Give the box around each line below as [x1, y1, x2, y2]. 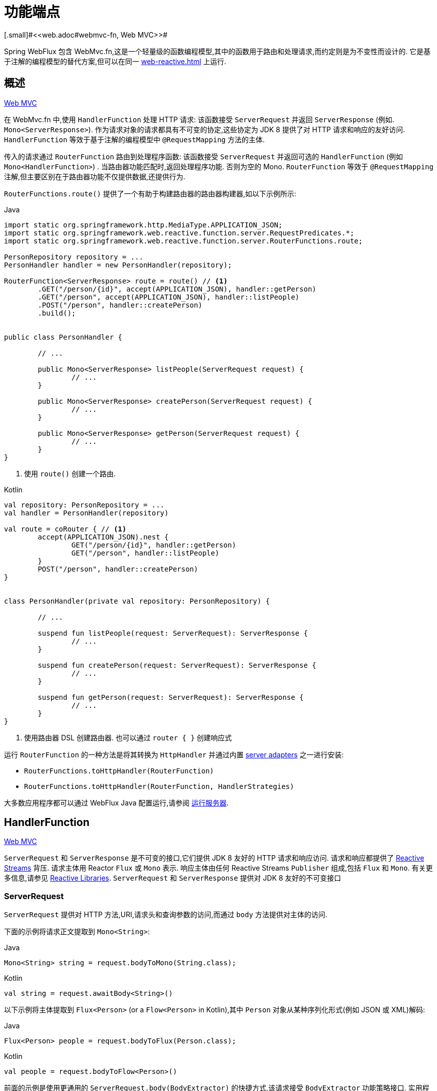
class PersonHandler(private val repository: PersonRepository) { [4, 597, 270, 605]
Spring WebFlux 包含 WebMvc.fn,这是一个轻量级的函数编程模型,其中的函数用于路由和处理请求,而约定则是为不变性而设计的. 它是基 [4, 47, 431, 56]
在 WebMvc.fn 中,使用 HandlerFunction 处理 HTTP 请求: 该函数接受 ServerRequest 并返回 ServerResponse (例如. [4, 115, 394, 124]
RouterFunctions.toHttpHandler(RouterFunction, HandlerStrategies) [24, 782, 294, 790]
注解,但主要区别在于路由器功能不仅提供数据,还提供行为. [4, 172, 186, 181]
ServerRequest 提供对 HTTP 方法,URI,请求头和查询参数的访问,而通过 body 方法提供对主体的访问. [4, 910, 327, 919]
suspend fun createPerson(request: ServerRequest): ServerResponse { [38, 661, 316, 669]
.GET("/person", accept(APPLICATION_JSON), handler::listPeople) [38, 293, 300, 301]
